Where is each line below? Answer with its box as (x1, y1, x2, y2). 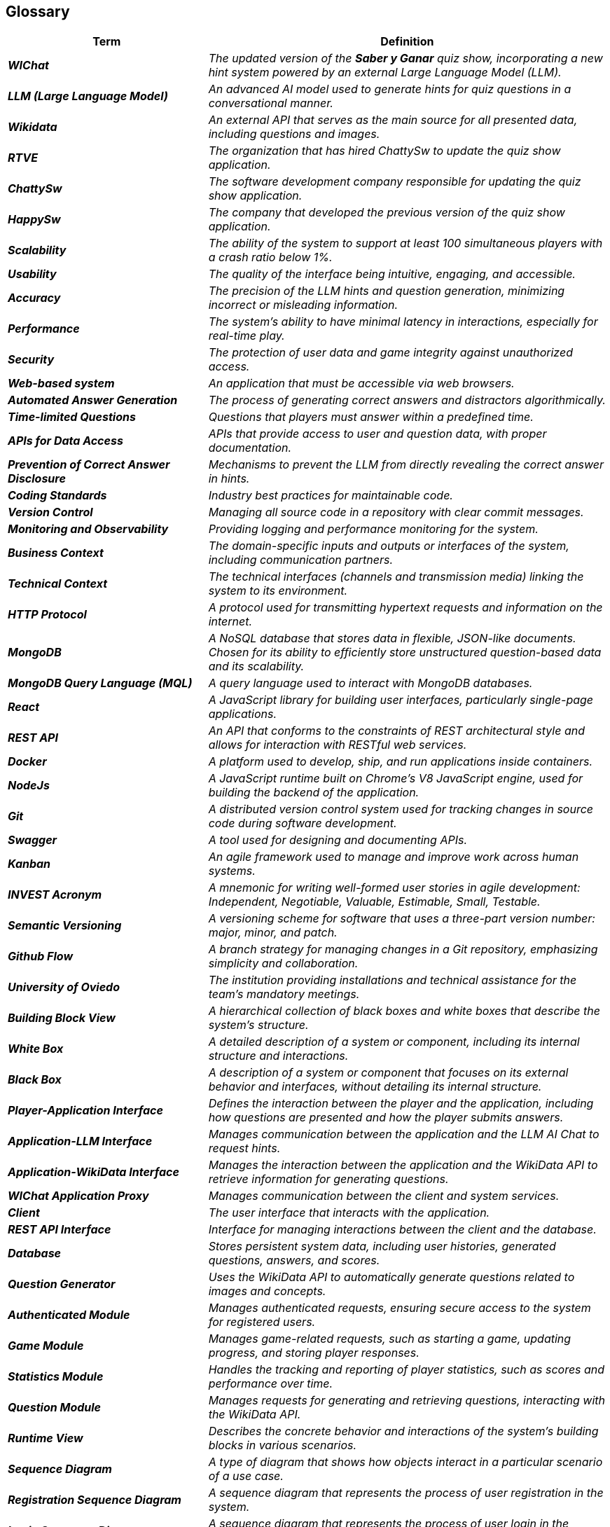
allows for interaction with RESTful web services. (208, 738, 467, 752)
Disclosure (8, 471, 66, 486)
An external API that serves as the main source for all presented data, (208, 113, 578, 127)
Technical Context (8, 576, 108, 591)
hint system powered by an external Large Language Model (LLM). (208, 65, 562, 80)
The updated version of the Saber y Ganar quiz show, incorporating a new (208, 51, 603, 66)
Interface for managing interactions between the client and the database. (208, 1222, 597, 1237)
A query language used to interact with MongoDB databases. (208, 676, 533, 691)
